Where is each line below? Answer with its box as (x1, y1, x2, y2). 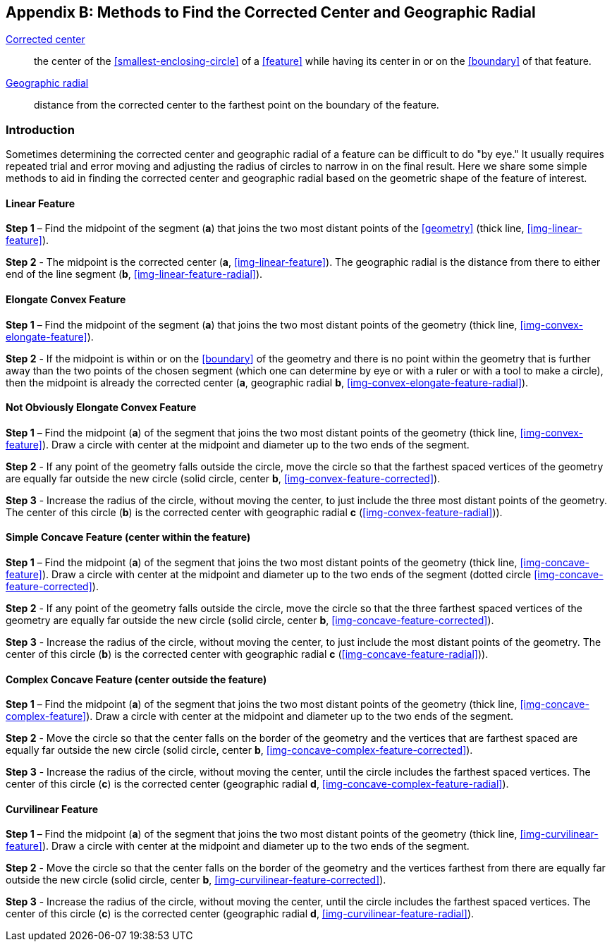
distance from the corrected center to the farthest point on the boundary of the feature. (34, 99, 439, 111)
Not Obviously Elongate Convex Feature (6, 401, 197, 414)
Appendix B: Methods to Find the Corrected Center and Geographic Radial (6, 4, 536, 21)
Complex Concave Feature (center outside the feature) (6, 673, 267, 685)
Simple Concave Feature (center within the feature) (6, 531, 251, 544)
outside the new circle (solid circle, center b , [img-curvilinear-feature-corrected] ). (6, 874, 386, 886)
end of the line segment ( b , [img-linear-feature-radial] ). (6, 268, 263, 281)
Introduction (6, 122, 75, 137)
